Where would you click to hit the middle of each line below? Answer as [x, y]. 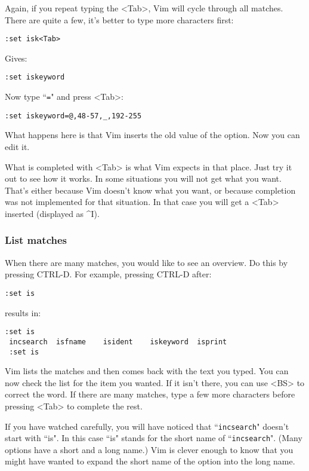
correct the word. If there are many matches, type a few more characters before [150, 394]
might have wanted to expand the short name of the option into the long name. [150, 461]
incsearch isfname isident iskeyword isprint [118, 342]
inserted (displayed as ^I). [52, 213]
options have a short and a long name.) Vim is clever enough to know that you [149, 449]
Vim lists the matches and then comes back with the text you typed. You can [147, 371]
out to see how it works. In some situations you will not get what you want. [143, 178]
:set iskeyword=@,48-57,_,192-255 [73, 116]
